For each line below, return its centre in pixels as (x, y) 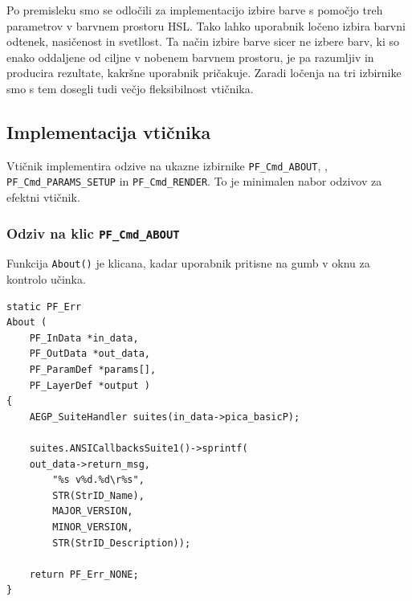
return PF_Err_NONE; (84, 574)
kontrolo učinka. (46, 279)
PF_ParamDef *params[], (93, 370)
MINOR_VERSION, (93, 527)
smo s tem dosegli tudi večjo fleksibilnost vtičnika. (130, 88)
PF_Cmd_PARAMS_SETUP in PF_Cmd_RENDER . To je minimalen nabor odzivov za (194, 181)
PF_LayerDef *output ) (90, 385)
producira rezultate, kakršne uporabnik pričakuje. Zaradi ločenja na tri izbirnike (204, 73)
